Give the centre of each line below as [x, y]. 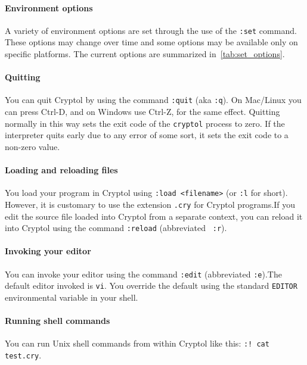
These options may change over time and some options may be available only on [151, 42]
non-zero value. [32, 146]
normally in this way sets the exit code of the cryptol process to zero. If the [145, 123]
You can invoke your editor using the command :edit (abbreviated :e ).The [143, 274]
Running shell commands [58, 321]
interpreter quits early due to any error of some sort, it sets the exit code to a [147, 135]
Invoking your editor [48, 251]
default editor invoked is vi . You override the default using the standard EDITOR [151, 286]
